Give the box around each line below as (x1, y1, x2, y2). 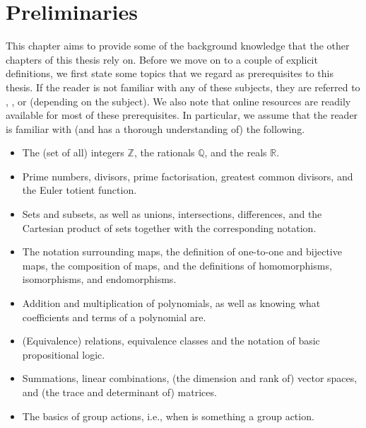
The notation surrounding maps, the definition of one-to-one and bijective (22, 244, 342, 259)
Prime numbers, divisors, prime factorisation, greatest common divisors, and (22, 168, 353, 183)
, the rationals (134, 145, 195, 160)
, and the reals (204, 145, 267, 160)
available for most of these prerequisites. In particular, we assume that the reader (6, 108, 358, 122)
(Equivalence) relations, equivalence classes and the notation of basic (22, 333, 320, 348)
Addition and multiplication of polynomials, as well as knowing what (22, 296, 321, 311)
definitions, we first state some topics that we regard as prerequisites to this (6, 66, 334, 81)
